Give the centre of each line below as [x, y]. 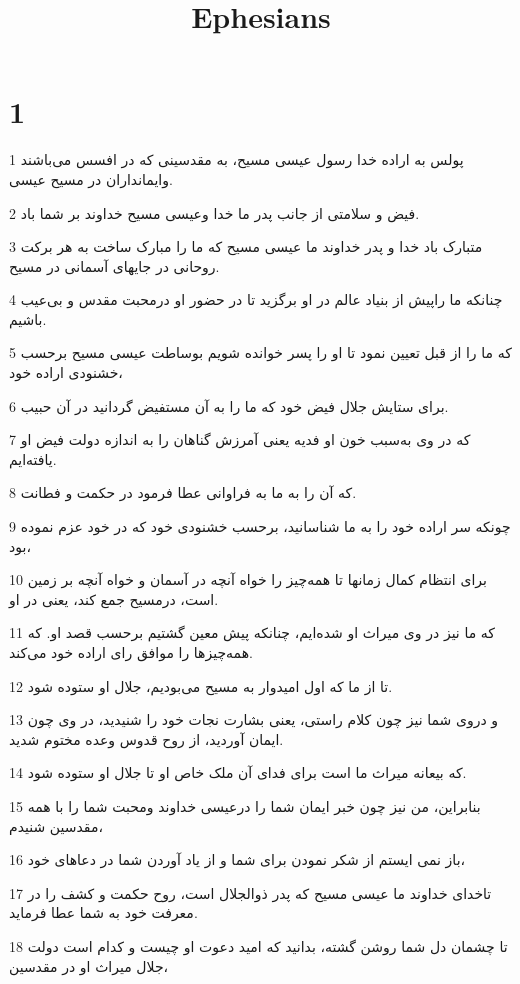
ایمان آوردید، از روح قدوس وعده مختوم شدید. [146, 738]
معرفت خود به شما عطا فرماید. [103, 912]
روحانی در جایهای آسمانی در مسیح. [114, 265]
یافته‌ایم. [33, 458]
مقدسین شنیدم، [56, 825]
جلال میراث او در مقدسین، [89, 965]
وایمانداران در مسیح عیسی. [91, 178]
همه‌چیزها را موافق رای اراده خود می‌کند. [131, 652]
